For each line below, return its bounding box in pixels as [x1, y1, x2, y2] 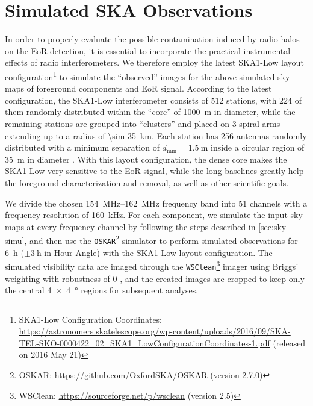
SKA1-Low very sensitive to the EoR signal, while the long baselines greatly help [5, 164, 304, 177]
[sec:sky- [258, 220, 289, 233]
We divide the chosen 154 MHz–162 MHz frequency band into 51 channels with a [5, 196, 308, 209]
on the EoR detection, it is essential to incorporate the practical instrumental [5, 44, 291, 57]
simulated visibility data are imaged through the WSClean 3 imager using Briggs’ [5, 258, 299, 272]
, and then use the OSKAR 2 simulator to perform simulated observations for [24, 233, 298, 246]
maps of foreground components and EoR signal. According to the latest [5, 82, 272, 95]
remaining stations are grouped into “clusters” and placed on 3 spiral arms [5, 117, 280, 130]
